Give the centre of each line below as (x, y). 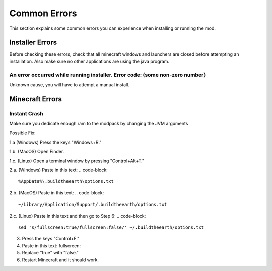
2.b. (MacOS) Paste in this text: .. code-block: (57, 193)
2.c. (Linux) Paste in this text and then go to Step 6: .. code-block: (78, 216)
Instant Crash (26, 113)
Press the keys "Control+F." (51, 239)
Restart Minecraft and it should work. (60, 260)
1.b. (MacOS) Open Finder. (37, 152)
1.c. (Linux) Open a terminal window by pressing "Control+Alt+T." (77, 161)
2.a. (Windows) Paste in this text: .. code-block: (58, 170)
